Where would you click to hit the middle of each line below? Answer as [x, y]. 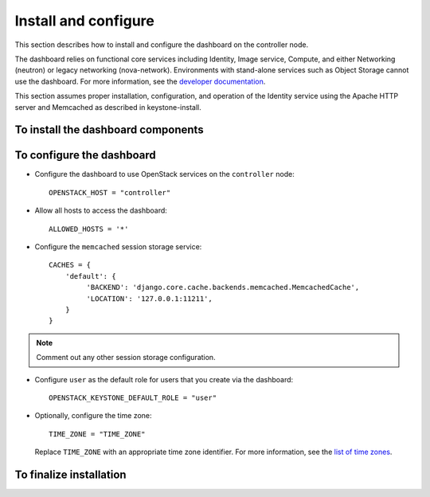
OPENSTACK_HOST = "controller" [110, 192]
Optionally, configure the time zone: [93, 416]
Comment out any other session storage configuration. [126, 358]
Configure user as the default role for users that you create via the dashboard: [164, 379]
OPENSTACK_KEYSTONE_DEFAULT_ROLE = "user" [133, 397]
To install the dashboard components [109, 130]
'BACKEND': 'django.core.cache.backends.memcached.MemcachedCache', [223, 288]
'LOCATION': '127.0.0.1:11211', [149, 298]
